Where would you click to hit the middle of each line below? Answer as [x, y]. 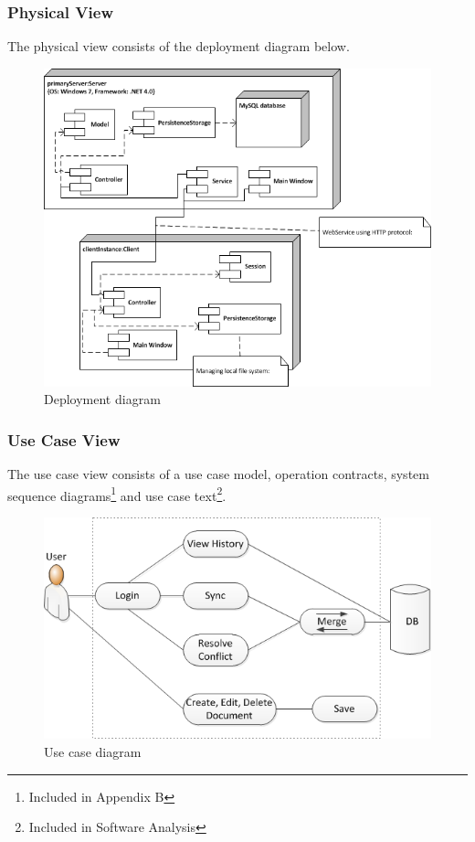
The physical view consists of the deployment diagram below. [179, 46]
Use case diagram [93, 751]
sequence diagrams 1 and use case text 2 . [117, 494]
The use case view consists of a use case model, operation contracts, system [218, 474]
